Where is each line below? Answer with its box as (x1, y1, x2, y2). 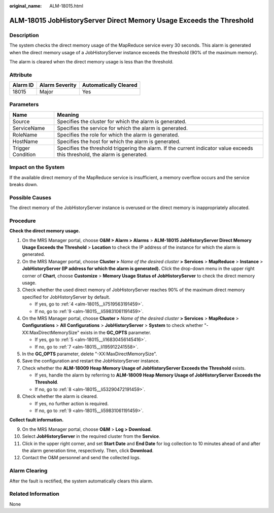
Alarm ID (12, 82, 34, 89)
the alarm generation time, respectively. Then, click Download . (22, 447, 154, 454)
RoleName (12, 131, 38, 138)
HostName (12, 138, 38, 145)
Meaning (57, 111, 79, 118)
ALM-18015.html (49, 3, 84, 9)
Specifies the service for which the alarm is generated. (57, 124, 188, 131)
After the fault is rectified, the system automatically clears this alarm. (9, 477, 153, 484)
